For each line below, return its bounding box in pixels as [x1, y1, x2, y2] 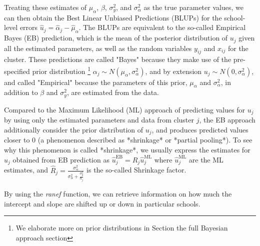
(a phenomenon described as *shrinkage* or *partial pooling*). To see [37, 134, 252, 145]
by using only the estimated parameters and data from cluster [4, 114, 194, 125]
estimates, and [4, 164, 48, 175]
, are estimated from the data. [66, 87, 159, 97]
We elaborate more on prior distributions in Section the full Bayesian [15, 222, 228, 233]
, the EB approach [199, 114, 255, 125]
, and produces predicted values [151, 124, 248, 134]
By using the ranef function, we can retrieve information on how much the [4, 188, 232, 198]
